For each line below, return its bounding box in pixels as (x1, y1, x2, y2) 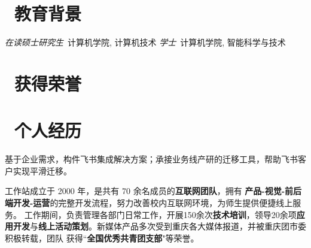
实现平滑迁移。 (13, 164, 72, 177)
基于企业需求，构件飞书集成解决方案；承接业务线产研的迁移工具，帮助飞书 (5, 153, 298, 165)
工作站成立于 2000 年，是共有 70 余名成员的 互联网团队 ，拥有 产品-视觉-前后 (5, 185, 302, 197)
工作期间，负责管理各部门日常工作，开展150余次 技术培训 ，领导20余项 (24, 208, 297, 220)
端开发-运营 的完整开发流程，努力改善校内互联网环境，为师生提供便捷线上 (5, 196, 293, 208)
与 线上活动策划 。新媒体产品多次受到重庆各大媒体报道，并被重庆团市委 (30, 220, 306, 232)
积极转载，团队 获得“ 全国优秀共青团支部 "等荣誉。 (5, 231, 199, 244)
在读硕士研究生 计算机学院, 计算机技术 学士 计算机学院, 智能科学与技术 (5, 36, 286, 49)
